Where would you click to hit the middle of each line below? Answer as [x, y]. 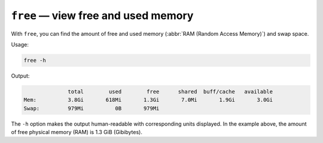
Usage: [20, 44]
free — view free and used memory [102, 15]
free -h [35, 60]
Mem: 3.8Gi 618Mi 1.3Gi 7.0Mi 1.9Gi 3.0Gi [148, 100]
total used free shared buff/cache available [170, 91]
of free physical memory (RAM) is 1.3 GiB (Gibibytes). [77, 132]
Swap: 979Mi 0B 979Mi [92, 108]
